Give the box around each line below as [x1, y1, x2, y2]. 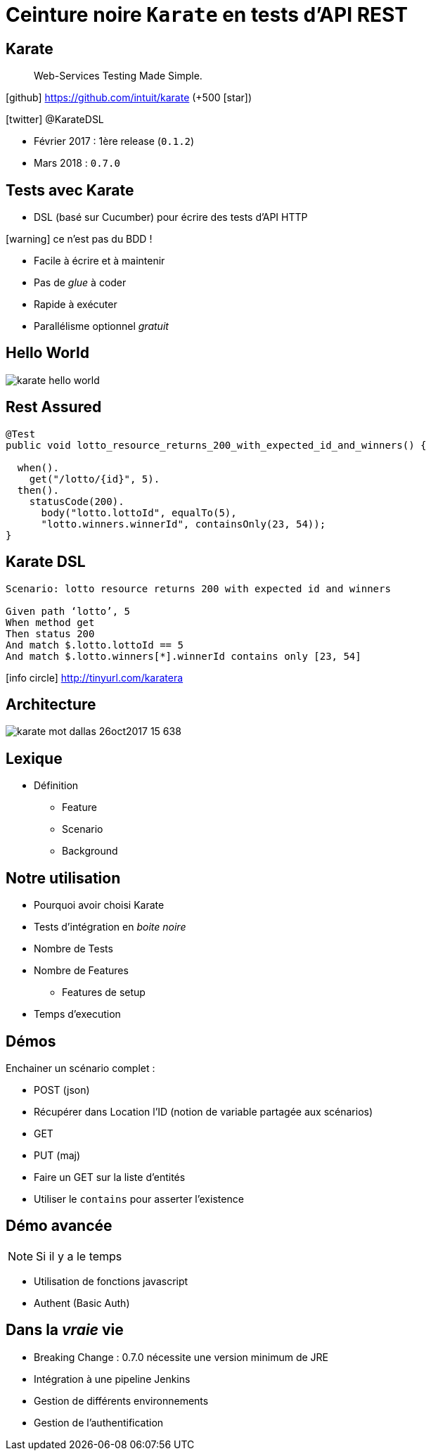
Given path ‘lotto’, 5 [6, 605, 131, 617]
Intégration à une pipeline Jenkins [34, 1372, 191, 1385]
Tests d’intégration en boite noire [34, 921, 186, 933]
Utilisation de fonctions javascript [34, 1275, 188, 1287]
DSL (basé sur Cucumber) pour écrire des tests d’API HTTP [34, 211, 308, 224]
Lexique [6, 749, 63, 767]
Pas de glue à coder [34, 276, 127, 289]
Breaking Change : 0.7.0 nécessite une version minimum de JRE [34, 1350, 328, 1363]
